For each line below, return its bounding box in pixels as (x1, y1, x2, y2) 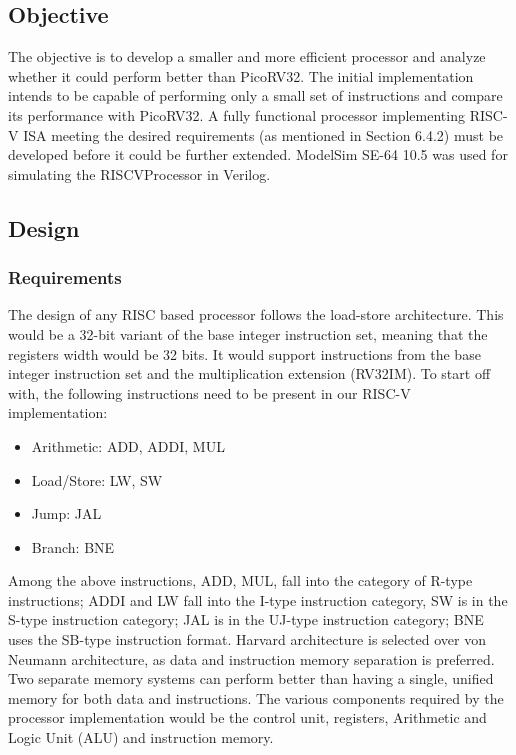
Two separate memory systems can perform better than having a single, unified (8, 668, 494, 689)
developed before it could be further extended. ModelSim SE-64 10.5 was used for (8, 144, 508, 165)
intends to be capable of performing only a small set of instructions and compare (8, 85, 503, 106)
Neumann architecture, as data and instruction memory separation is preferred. (8, 648, 495, 669)
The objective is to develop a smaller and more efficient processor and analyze (8, 46, 486, 67)
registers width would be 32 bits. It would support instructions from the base (8, 343, 481, 364)
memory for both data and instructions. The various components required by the (8, 687, 504, 708)
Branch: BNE (31, 536, 115, 557)
